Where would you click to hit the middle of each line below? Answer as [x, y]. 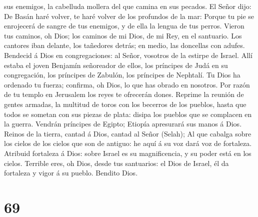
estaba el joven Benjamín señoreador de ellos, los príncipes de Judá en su [116, 65]
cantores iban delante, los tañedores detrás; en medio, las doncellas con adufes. [124, 45]
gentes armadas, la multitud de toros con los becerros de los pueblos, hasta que [125, 104]
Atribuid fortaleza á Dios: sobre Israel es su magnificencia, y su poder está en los [128, 153]
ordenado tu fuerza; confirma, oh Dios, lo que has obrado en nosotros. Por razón [127, 84]
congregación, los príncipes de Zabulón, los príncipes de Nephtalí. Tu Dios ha [122, 75]
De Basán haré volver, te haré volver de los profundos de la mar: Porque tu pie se [129, 16]
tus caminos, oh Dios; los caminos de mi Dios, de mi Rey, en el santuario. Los [123, 35]
